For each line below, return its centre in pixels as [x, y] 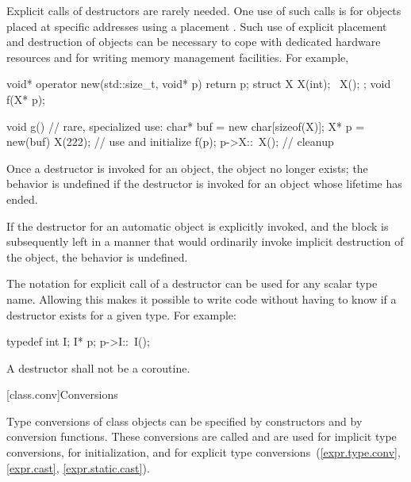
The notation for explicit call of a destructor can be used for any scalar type [192, 283]
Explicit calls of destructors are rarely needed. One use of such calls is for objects [204, 10]
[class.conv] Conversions [62, 394]
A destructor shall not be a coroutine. [98, 367]
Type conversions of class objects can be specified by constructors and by [184, 421]
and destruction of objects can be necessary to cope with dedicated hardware [194, 42]
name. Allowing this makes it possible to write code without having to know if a [202, 298]
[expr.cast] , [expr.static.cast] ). [78, 467]
